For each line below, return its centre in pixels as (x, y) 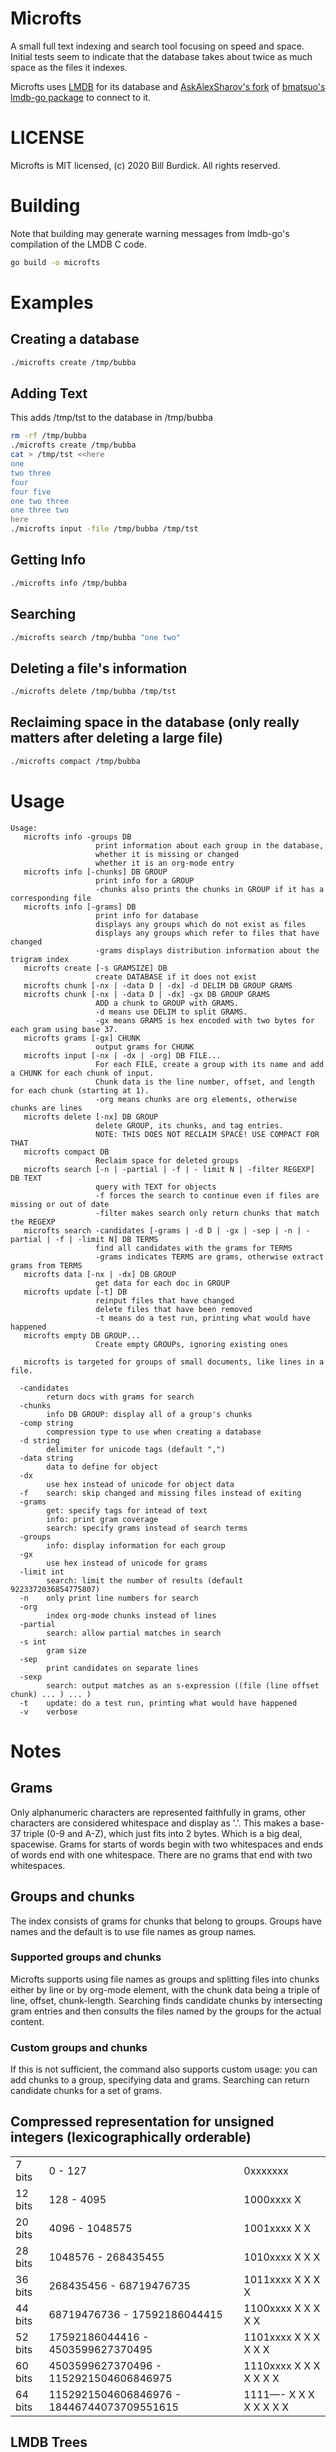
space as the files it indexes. (69, 67)
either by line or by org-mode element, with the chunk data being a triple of (165, 1989)
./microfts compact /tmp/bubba (75, 761)
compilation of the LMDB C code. (79, 244)
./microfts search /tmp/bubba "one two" (96, 637)
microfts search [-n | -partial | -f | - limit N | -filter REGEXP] (169, 1169)
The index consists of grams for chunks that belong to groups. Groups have (166, 1921)
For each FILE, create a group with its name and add (210, 1064)
